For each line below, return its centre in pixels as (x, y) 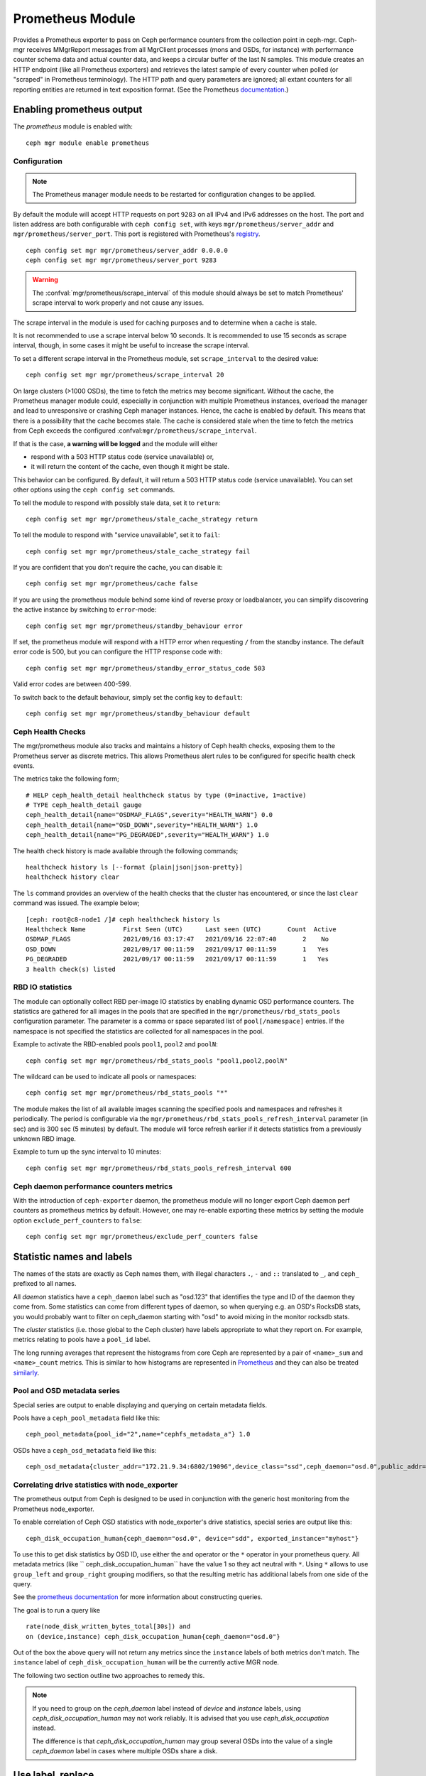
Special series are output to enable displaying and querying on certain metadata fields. (140, 1405)
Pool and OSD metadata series (67, 1391)
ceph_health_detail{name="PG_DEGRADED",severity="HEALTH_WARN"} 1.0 (147, 835)
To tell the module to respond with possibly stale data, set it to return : (117, 503)
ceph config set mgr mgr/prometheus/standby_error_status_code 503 (146, 668)
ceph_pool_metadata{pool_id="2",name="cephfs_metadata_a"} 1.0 (138, 1434)
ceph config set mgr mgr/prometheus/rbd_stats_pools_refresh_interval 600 (159, 1168)
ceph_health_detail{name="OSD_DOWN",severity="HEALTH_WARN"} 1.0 (142, 825)
